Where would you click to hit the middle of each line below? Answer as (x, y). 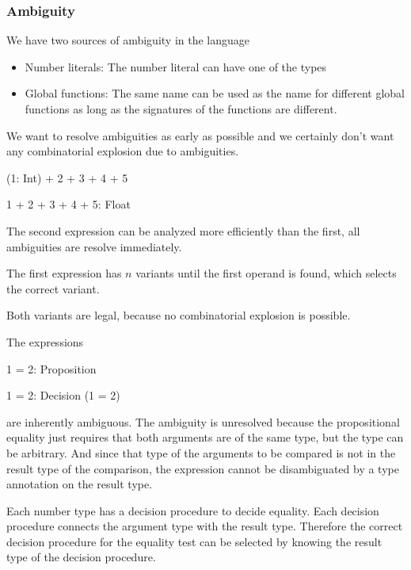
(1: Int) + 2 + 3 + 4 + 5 (67, 177)
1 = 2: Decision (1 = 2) (63, 395)
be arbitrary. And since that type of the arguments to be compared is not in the (201, 452)
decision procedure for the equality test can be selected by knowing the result (194, 541)
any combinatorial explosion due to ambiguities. (123, 151)
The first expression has (64, 273)
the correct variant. (53, 288)
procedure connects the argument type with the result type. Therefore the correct (205, 526)
